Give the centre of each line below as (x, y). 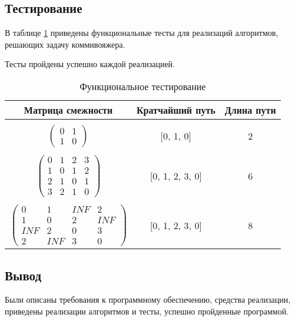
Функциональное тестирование (143, 86)
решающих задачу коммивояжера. (65, 44)
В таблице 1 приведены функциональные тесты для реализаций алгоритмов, (142, 33)
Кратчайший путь (176, 110)
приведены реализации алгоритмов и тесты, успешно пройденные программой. (147, 311)
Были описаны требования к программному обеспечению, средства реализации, (148, 300)
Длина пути (250, 110)
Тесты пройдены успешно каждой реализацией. (90, 64)
